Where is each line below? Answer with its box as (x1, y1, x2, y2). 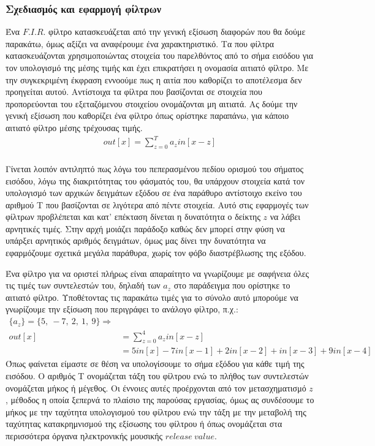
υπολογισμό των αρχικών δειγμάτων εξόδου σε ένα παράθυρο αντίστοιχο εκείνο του (6, 186, 302, 199)
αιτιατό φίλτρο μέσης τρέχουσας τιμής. (6, 121, 143, 134)
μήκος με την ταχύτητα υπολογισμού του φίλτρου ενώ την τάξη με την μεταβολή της (6, 405, 306, 418)
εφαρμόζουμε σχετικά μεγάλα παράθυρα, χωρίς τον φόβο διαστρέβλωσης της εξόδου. (6, 246, 306, 259)
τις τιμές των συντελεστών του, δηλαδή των (6, 279, 161, 292)
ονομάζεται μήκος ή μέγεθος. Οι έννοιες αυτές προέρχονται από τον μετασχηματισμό (6, 381, 306, 394)
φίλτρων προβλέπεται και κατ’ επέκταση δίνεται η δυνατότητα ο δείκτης (6, 210, 260, 223)
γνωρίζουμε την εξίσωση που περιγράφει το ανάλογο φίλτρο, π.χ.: (6, 303, 238, 316)
